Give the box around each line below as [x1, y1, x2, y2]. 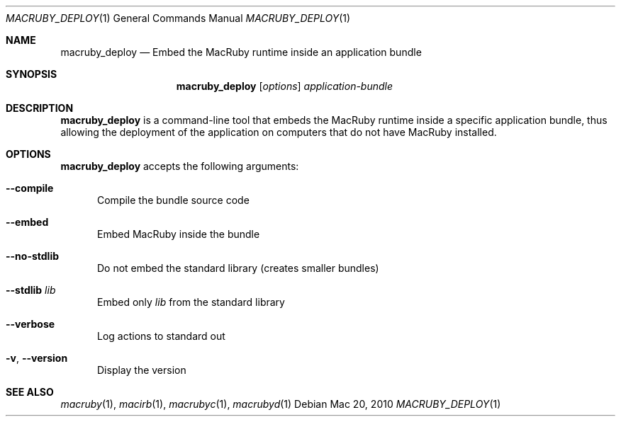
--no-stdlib [6, 250, 60, 262]
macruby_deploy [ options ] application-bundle [176, 80, 393, 92]
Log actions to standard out [97, 330, 225, 342]
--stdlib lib [6, 284, 56, 296]
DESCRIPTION [6, 102, 74, 114]
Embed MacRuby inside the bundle [97, 228, 260, 240]
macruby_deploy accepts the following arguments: [60, 160, 299, 172]
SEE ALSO [6, 386, 54, 398]
